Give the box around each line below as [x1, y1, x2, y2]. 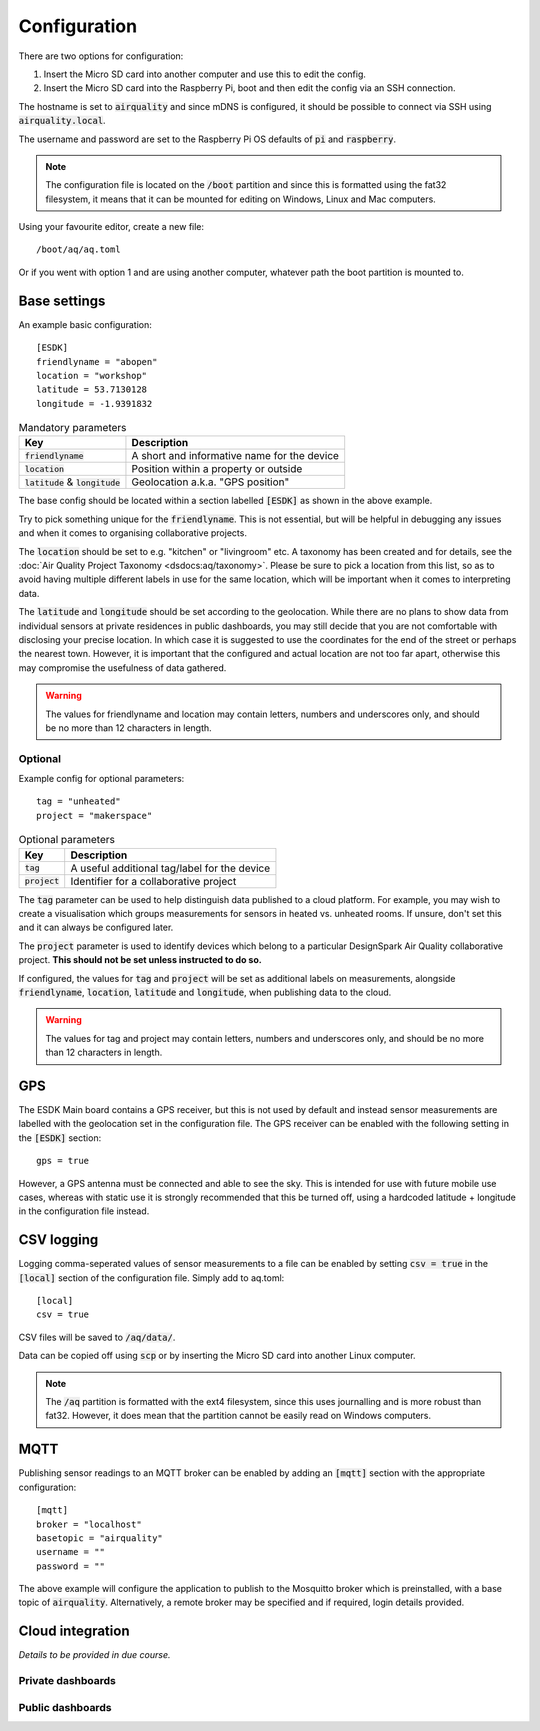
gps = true [36, 1155, 90, 1167]
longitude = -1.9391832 [36, 398, 153, 409]
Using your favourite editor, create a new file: [18, 221, 205, 233]
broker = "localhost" [36, 1518, 142, 1530]
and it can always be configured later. [18, 921, 174, 934]
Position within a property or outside [131, 462, 303, 476]
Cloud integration [18, 1623, 130, 1640]
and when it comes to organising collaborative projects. [18, 527, 247, 539]
